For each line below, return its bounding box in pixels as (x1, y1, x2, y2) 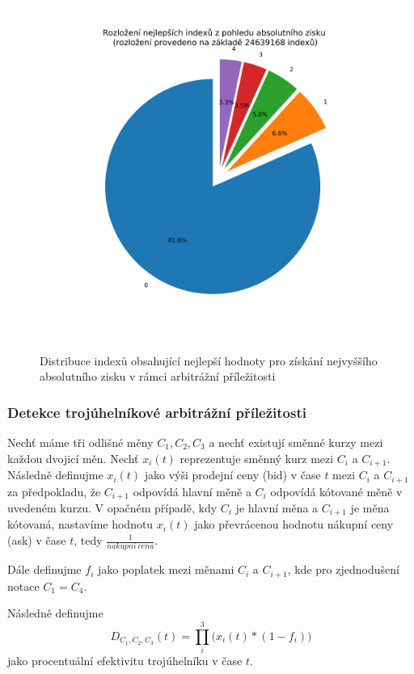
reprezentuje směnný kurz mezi (180, 449, 334, 466)
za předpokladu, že (7, 482, 101, 499)
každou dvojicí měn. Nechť (7, 449, 139, 466)
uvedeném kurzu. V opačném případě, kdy (7, 499, 218, 516)
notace (7, 577, 40, 594)
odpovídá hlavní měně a (133, 482, 251, 499)
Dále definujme (7, 561, 82, 578)
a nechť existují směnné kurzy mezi (209, 434, 383, 450)
